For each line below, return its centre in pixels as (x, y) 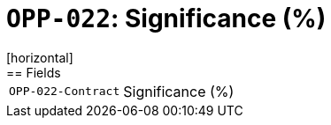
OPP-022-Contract (65, 92)
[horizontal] (40, 57)
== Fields (34, 72)
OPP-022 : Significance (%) (166, 18)
